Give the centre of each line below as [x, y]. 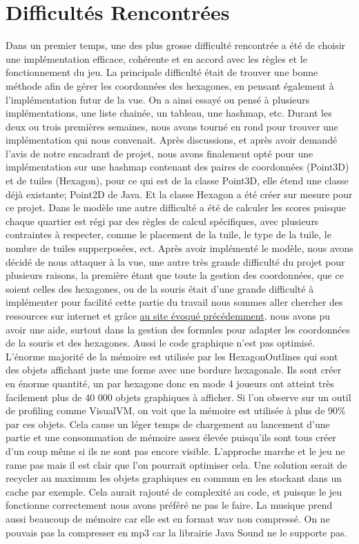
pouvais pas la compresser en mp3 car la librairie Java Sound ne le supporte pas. [176, 532]
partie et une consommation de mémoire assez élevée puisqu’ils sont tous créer [171, 437]
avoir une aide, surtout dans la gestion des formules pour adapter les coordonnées [178, 329]
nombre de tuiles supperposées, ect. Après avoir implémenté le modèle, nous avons [179, 248]
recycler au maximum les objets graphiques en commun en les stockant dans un [174, 478]
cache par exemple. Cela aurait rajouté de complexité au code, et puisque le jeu [174, 491]
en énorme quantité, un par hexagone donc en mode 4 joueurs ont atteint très [170, 383]
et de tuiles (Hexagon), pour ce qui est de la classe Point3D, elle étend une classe [177, 181]
